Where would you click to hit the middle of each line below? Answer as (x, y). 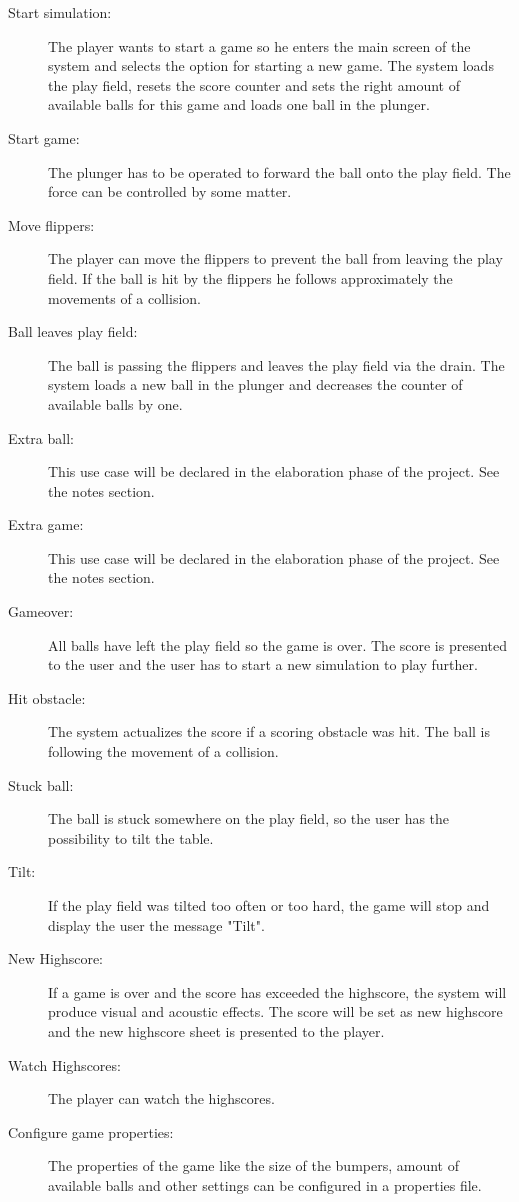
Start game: (44, 137)
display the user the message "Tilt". (156, 924)
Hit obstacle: (47, 697)
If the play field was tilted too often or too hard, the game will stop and (269, 905)
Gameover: (41, 611)
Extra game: (46, 524)
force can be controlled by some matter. (170, 191)
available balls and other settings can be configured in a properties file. (265, 1184)
